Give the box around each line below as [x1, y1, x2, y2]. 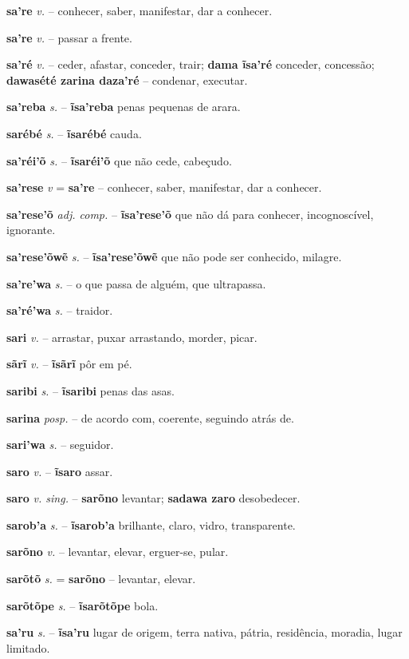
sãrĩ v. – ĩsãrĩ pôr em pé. [6, 355, 132, 372]
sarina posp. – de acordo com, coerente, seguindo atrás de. [6, 409, 294, 426]
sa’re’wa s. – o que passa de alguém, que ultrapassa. [6, 275, 266, 292]
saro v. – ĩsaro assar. [6, 462, 113, 479]
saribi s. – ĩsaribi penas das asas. [6, 382, 175, 399]
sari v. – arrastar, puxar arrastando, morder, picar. [6, 328, 258, 345]
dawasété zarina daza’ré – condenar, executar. [6, 71, 248, 88]
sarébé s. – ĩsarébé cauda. [6, 125, 142, 141]
